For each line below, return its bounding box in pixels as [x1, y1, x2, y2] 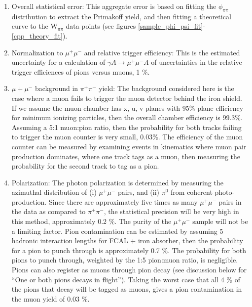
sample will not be [192, 216, 248, 226]
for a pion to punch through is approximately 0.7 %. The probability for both [11, 245, 246, 255]
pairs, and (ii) [117, 187, 160, 197]
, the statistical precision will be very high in [104, 206, 239, 217]
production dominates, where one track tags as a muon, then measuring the [11, 151, 241, 161]
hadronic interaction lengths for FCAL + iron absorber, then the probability [11, 235, 243, 246]
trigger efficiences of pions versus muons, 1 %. [11, 66, 150, 77]
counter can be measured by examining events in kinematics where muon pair [11, 141, 247, 151]
